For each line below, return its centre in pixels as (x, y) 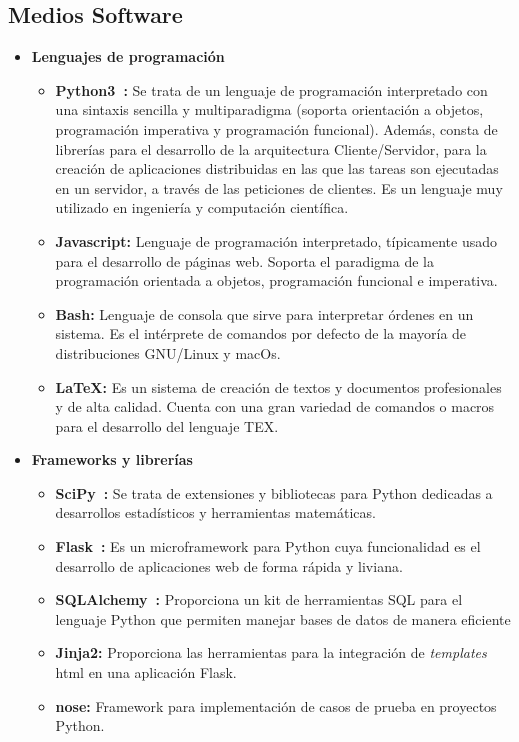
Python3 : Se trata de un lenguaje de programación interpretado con (271, 89)
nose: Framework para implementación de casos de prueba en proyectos (276, 705)
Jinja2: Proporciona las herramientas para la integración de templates (271, 652)
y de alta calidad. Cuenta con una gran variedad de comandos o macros (275, 406)
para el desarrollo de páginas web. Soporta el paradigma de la (244, 260)
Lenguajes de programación (128, 56)
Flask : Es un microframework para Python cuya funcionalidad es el (268, 546)
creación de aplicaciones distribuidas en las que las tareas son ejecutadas (277, 168)
